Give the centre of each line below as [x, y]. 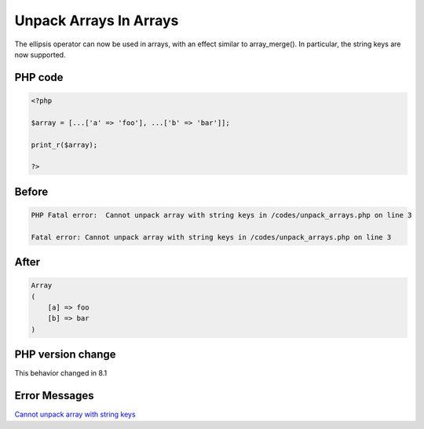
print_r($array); [64, 145]
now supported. [40, 54]
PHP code [39, 77]
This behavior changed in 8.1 [61, 373]
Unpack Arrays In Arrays [97, 20]
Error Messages [54, 396]
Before [31, 191]
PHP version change [66, 355]
